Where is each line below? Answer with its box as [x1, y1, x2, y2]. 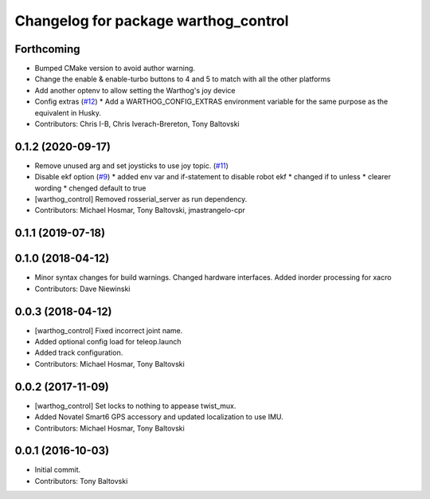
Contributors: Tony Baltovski [34, 476, 128, 485]
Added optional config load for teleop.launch [34, 337, 182, 347]
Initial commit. [34, 465, 81, 474]
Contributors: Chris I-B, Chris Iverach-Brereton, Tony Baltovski [34, 120, 240, 129]
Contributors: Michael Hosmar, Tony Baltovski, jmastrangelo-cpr [34, 206, 246, 215]
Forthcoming [14, 42, 80, 56]
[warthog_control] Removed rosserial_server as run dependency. [34, 194, 248, 204]
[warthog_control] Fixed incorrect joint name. [34, 325, 183, 335]
